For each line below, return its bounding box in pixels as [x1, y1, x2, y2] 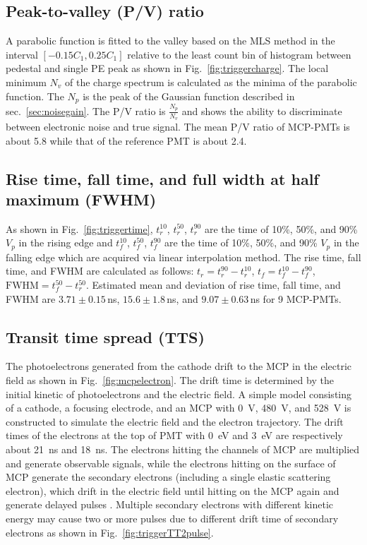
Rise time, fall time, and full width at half [6, 167, 319, 189]
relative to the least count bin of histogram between [127, 47, 351, 61]
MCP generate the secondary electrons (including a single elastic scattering [6, 469, 331, 484]
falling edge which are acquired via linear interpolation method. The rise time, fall [6, 249, 361, 264]
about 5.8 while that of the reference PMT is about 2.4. [6, 133, 247, 148]
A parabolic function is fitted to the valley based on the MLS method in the [6, 33, 335, 48]
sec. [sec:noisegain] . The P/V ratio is [6, 103, 166, 118]
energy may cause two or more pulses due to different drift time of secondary [6, 510, 339, 525]
